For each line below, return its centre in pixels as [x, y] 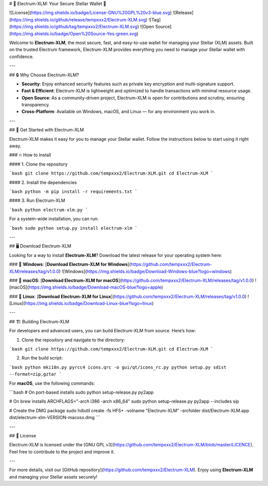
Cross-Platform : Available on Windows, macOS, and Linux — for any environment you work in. [119, 112]
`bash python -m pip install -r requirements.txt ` [73, 191]
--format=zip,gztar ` [35, 374]
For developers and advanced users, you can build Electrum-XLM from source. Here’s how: [102, 331]
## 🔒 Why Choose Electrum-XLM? [44, 75]
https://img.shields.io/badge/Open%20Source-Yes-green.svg [74, 33]
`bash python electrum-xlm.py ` [48, 210]
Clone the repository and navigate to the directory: [73, 340]
